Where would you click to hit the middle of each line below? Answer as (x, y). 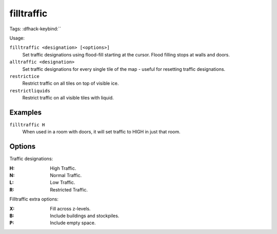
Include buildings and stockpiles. (85, 216)
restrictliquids (30, 91)
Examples (26, 112)
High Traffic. (63, 168)
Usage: (17, 38)
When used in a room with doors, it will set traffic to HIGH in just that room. (101, 132)
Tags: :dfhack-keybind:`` (35, 29)
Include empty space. (73, 223)
